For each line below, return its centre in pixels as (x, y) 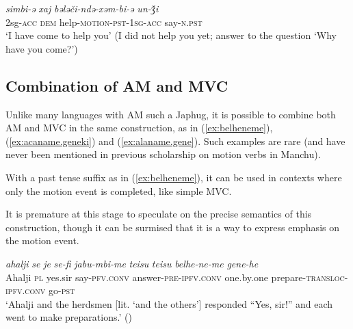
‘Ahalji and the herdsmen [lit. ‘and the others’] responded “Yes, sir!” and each (169, 303)
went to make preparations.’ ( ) (69, 317)
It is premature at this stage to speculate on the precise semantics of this (159, 214)
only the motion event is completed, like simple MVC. (119, 190)
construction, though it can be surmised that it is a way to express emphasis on (172, 227)
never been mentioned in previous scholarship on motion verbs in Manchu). (163, 154)
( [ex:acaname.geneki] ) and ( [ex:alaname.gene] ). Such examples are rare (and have (175, 141)
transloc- (327, 277)
